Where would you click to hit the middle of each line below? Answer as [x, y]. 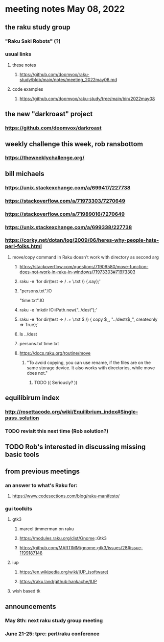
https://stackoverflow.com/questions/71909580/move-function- [84, 266]
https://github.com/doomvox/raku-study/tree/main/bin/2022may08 [87, 99]
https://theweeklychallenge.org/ [45, 158]
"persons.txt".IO [36, 291]
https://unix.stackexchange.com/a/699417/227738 [68, 187]
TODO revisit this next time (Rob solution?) [57, 431]
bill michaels [25, 173]
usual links [18, 54]
